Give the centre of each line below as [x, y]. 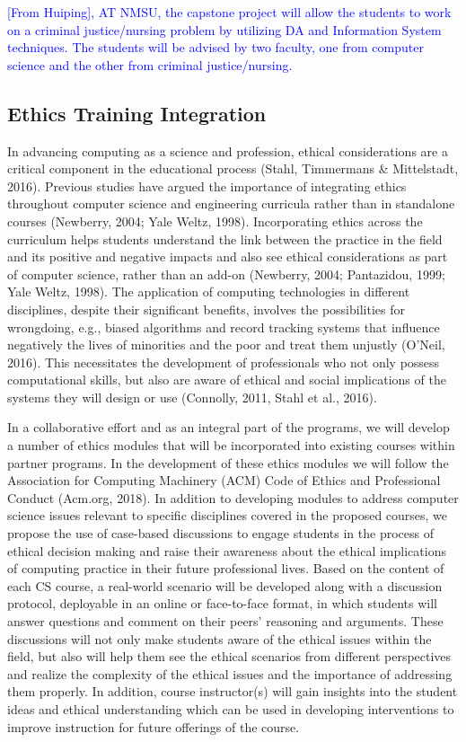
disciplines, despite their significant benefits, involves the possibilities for [206, 309]
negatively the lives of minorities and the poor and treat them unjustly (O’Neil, [226, 344]
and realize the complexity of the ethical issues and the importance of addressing [230, 673]
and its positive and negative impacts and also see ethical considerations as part [228, 256]
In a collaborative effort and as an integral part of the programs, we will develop [229, 427]
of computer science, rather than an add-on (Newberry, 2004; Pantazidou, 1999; [226, 274]
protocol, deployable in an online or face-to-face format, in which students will [223, 603]
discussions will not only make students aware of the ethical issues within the [220, 638]
